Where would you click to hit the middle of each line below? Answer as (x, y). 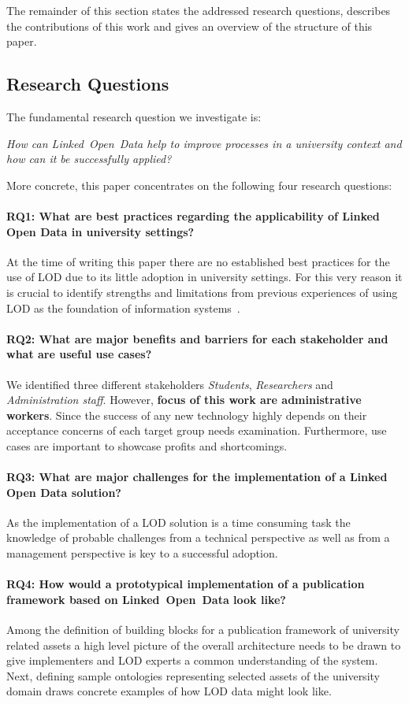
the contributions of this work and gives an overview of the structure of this (190, 26)
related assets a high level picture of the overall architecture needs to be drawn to (204, 645)
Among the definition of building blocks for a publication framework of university (203, 630)
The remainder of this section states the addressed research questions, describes (199, 10)
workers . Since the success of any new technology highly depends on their (187, 415)
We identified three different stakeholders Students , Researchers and (170, 384)
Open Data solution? (64, 492)
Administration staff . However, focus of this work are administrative (184, 400)
